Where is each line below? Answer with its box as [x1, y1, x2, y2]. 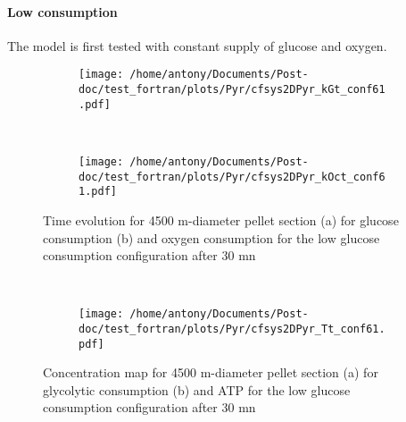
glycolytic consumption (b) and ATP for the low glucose [43, 380, 351, 399]
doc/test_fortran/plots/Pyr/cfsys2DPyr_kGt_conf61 [79, 83, 385, 97]
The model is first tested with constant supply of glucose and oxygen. [7, 36, 387, 55]
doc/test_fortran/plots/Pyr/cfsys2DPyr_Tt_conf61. [79, 322, 385, 335]
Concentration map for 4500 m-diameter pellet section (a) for [43, 363, 378, 382]
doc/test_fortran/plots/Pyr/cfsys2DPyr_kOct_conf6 [79, 170, 385, 183]
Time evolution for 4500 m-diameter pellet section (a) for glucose [43, 210, 399, 229]
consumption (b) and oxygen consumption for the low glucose [43, 228, 380, 247]
